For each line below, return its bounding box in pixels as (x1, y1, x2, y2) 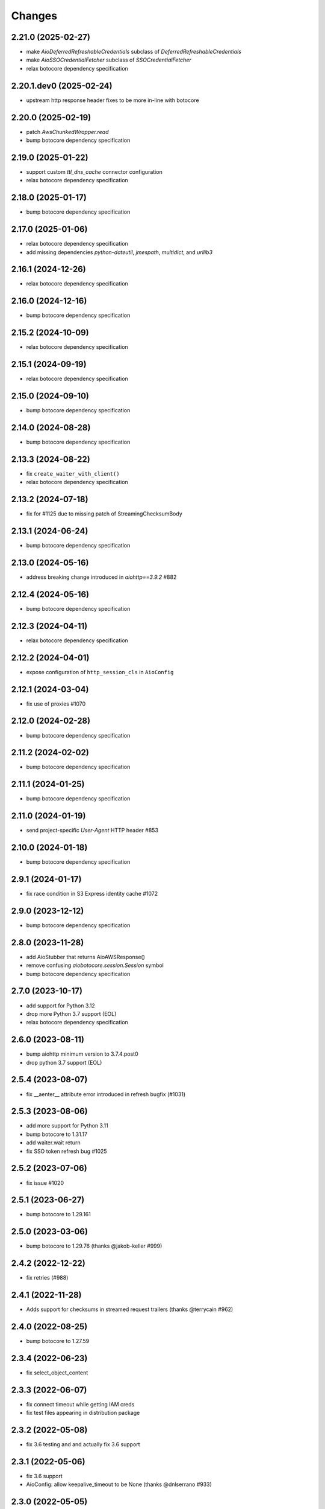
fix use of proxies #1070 (26, 700, 86, 707)
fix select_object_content (26, 1369, 88, 1376)
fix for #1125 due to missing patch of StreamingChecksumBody (26, 510, 183, 517)
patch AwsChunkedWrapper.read (26, 128, 109, 135)
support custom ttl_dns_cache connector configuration (26, 168, 162, 175)
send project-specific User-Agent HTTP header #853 (26, 827, 159, 834)
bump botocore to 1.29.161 (26, 1211, 91, 1218)
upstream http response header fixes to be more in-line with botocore (26, 97, 199, 104)
